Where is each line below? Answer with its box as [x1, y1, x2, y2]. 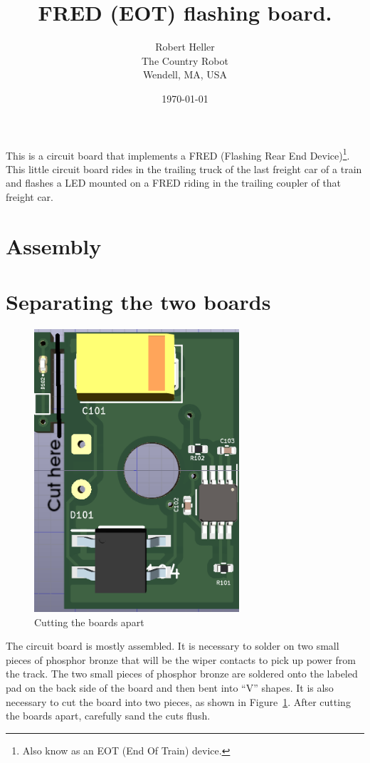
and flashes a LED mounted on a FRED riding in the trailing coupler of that [6, 175, 342, 190]
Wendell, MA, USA [142, 67, 228, 82]
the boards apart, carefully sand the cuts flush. [6, 708, 211, 723]
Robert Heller [155, 39, 215, 54]
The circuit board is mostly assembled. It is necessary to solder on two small [6, 638, 339, 653]
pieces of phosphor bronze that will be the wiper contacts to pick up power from [6, 652, 356, 667]
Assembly [6, 231, 102, 260]
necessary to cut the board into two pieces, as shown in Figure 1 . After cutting [6, 694, 351, 709]
